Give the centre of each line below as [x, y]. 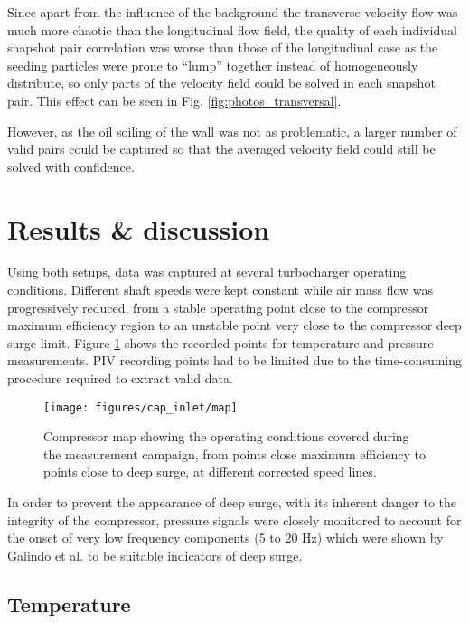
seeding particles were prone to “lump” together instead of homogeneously [213, 65]
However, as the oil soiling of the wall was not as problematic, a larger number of [232, 131]
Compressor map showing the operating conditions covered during [226, 436]
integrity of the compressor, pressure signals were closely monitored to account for [234, 519]
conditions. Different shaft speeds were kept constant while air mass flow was [220, 290]
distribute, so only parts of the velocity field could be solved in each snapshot [221, 83]
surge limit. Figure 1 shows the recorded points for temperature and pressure [220, 342]
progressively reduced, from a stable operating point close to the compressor [218, 307]
